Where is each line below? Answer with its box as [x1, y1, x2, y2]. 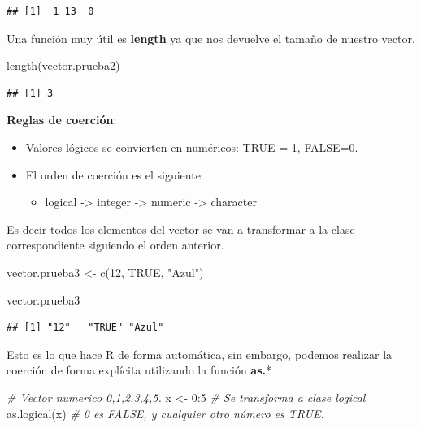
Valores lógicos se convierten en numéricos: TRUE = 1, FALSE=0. [25, 138, 358, 155]
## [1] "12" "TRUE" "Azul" [7, 322, 164, 334]
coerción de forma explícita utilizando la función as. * [7, 361, 271, 378]
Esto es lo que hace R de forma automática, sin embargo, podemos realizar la [7, 345, 393, 362]
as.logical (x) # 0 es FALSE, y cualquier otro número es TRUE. [7, 404, 324, 422]
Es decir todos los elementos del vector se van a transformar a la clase [7, 220, 355, 237]
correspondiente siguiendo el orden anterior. [7, 236, 224, 253]
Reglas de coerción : [7, 111, 117, 128]
